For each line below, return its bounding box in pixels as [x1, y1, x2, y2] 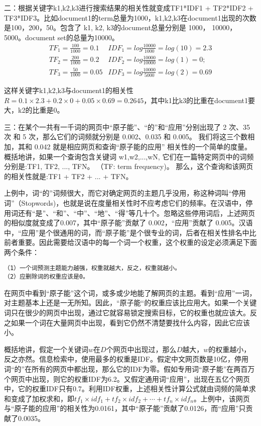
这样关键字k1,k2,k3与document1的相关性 [4, 84, 134, 95]
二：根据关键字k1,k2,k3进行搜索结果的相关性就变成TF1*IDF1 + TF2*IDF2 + [4, 3, 254, 13]
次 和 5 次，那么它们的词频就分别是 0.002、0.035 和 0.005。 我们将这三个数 [4, 131, 248, 142]
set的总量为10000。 [57, 32, 119, 42]
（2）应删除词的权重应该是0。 [4, 273, 89, 281]
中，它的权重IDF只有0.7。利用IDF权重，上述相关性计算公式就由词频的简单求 [4, 383, 256, 394]
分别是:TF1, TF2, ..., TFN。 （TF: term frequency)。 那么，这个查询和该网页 [4, 161, 253, 172]
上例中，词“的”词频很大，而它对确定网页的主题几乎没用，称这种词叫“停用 [4, 188, 246, 198]
